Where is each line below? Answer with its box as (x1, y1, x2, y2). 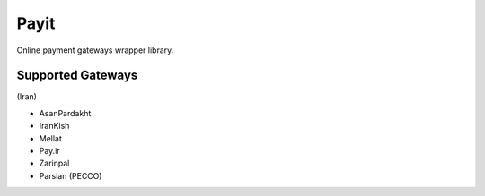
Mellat (39, 132, 63, 143)
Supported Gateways (16, 68, 138, 83)
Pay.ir (39, 146, 60, 157)
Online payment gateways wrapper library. (16, 45, 174, 55)
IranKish (39, 121, 70, 132)
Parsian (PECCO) (39, 170, 102, 181)
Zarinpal (39, 158, 70, 169)
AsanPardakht (39, 107, 92, 118)
